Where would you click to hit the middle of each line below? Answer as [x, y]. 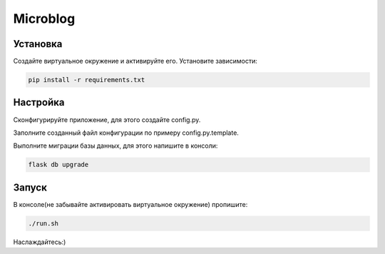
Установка [38, 44]
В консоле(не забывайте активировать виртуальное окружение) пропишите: [130, 204]
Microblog [44, 19]
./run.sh [43, 223]
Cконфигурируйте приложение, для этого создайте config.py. [107, 120]
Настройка [39, 102]
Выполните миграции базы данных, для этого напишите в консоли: [115, 146]
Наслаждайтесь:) [40, 242]
